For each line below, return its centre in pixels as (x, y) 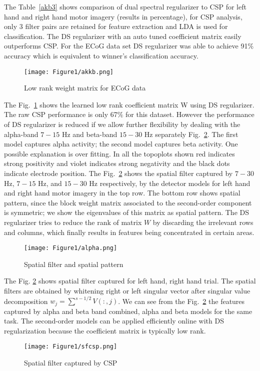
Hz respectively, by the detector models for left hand (170, 183)
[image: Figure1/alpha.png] (71, 248)
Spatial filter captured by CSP (71, 362)
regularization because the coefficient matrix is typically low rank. (105, 330)
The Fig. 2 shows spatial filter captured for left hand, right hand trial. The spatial (130, 281)
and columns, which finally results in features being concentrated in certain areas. (129, 232)
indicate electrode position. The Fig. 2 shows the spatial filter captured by (118, 173)
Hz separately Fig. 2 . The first (191, 134)
